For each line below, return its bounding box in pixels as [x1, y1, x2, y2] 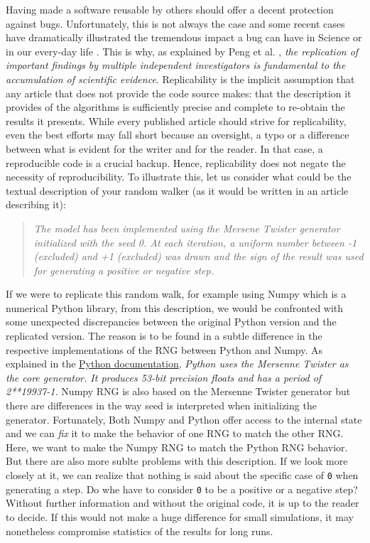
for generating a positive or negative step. [33, 262, 214, 277]
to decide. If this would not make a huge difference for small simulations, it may [6, 509, 354, 524]
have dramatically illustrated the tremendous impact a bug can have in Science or [6, 30, 362, 45]
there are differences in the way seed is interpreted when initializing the [6, 398, 317, 413]
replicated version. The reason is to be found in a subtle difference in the [6, 328, 322, 343]
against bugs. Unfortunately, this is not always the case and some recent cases [6, 16, 345, 31]
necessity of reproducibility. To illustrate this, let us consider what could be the [6, 169, 352, 184]
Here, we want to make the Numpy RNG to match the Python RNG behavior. [6, 439, 348, 454]
